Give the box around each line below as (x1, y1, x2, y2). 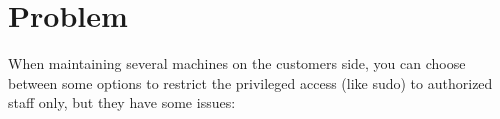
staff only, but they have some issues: (8, 92, 236, 113)
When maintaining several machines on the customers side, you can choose (8, 53, 466, 74)
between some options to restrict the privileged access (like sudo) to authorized (8, 72, 493, 93)
